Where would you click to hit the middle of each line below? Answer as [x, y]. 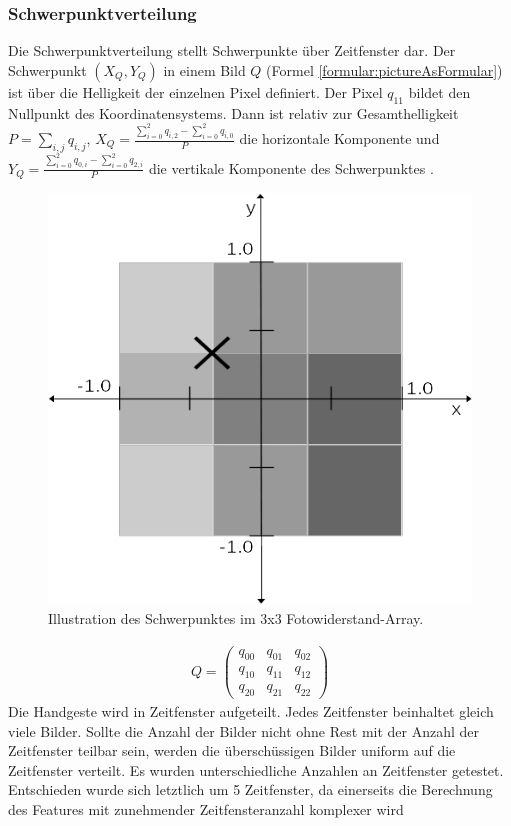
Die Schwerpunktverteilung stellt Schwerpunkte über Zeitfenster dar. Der [232, 50]
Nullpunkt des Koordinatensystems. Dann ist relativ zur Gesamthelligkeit [233, 112]
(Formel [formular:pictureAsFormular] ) [384, 69]
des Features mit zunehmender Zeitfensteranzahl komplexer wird [206, 809]
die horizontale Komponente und [339, 138]
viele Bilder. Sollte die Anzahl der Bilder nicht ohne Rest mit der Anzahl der [244, 730]
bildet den [439, 91]
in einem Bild [204, 69]
